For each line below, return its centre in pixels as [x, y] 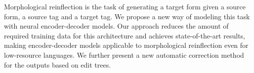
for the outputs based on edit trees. [58, 64]
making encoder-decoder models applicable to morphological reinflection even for [126, 45]
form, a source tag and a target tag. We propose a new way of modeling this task [127, 16]
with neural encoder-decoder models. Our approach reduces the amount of [116, 26]
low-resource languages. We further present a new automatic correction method [124, 55]
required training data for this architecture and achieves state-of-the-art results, [125, 35]
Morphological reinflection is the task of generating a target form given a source [125, 6]
